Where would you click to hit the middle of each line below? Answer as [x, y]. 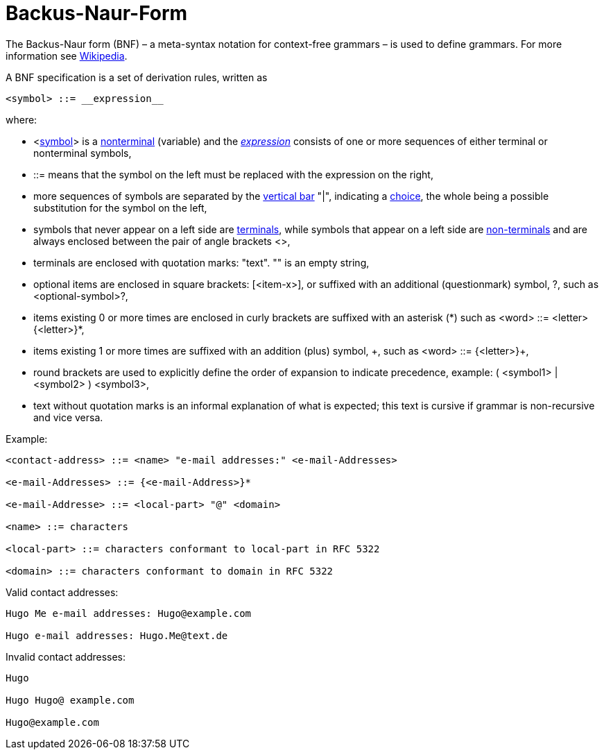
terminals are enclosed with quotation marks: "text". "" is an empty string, [201, 262]
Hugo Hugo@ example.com [70, 700]
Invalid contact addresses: [66, 656]
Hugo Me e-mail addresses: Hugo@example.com [129, 613]
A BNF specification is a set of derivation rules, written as [137, 77]
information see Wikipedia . [67, 56]
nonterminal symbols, [83, 153]
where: [21, 119]
